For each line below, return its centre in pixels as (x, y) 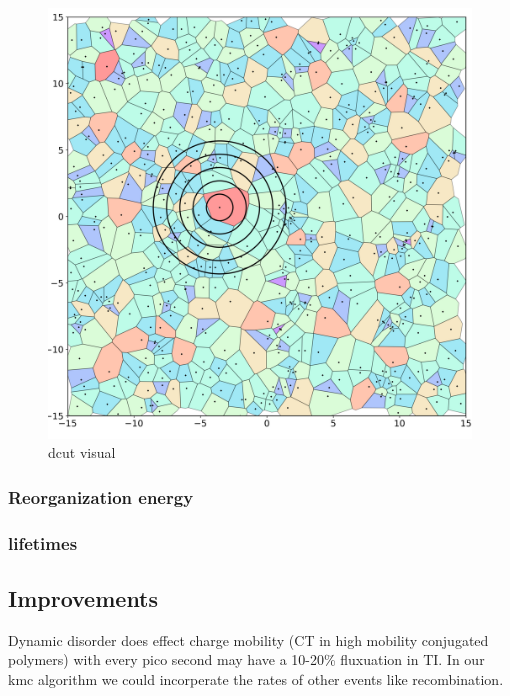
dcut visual (82, 452)
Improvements (83, 597)
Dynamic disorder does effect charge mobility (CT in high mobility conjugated (248, 639)
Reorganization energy (101, 496)
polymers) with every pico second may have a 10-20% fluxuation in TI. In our (246, 659)
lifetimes (43, 542)
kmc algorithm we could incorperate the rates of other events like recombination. (256, 678)
